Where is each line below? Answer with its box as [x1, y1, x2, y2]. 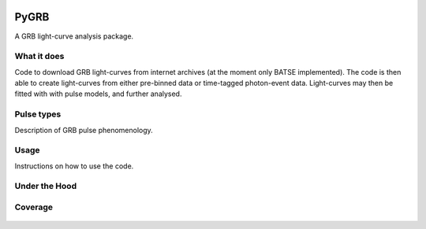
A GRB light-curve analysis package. [14, 31, 134, 41]
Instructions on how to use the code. [14, 161, 134, 171]
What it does [14, 51, 65, 62]
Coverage [14, 201, 54, 212]
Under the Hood [14, 181, 77, 192]
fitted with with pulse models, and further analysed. [14, 89, 182, 98]
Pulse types [14, 109, 62, 120]
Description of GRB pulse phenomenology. [14, 125, 153, 135]
